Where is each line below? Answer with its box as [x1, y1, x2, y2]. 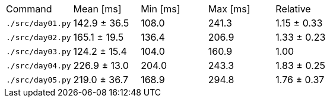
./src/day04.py [6, 61, 71, 70]
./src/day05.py [6, 75, 71, 84]
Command [6, 3, 52, 15]
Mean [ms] [73, 3, 122, 15]
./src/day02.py [6, 32, 71, 42]
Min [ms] [141, 3, 180, 15]
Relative [275, 3, 311, 15]
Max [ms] [208, 3, 250, 15]
